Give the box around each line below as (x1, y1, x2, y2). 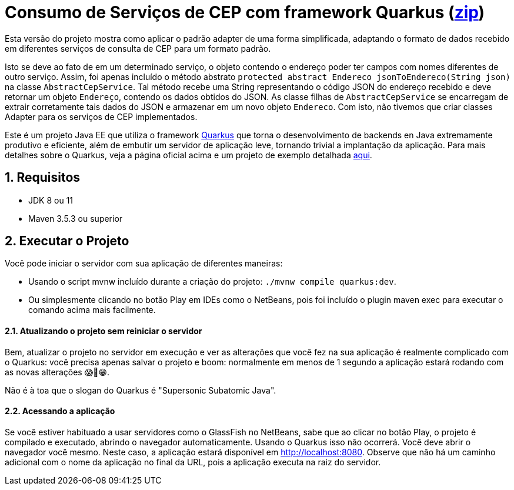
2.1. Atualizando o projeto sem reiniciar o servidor (5, 326, 202, 336)
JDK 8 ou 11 (28, 195, 74, 205)
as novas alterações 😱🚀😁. (5, 366, 110, 377)
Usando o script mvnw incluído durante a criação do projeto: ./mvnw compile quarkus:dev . (28, 276, 396, 287)
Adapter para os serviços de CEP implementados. (5, 111, 198, 122)
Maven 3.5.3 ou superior (28, 213, 123, 224)
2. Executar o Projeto (5, 234, 129, 249)
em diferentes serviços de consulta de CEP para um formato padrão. (5, 43, 271, 54)
